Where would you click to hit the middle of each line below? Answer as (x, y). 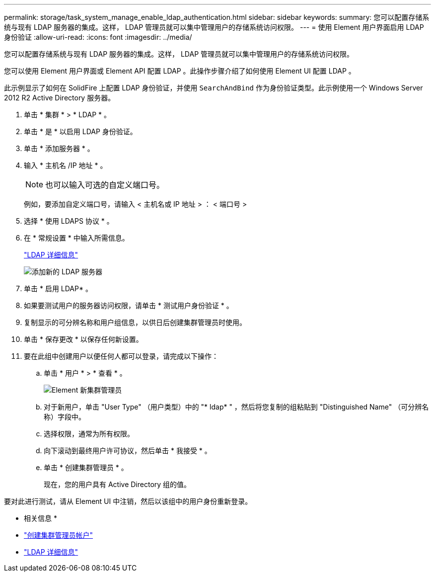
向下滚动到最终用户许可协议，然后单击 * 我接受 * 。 (128, 451)
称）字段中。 (65, 417)
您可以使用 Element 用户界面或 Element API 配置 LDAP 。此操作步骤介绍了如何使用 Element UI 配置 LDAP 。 (180, 71)
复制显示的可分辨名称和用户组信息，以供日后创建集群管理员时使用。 (135, 322)
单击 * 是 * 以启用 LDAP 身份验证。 (80, 131)
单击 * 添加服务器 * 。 (59, 148)
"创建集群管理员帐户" (59, 535)
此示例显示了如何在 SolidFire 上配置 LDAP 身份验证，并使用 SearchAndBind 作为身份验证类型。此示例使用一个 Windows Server (214, 88)
